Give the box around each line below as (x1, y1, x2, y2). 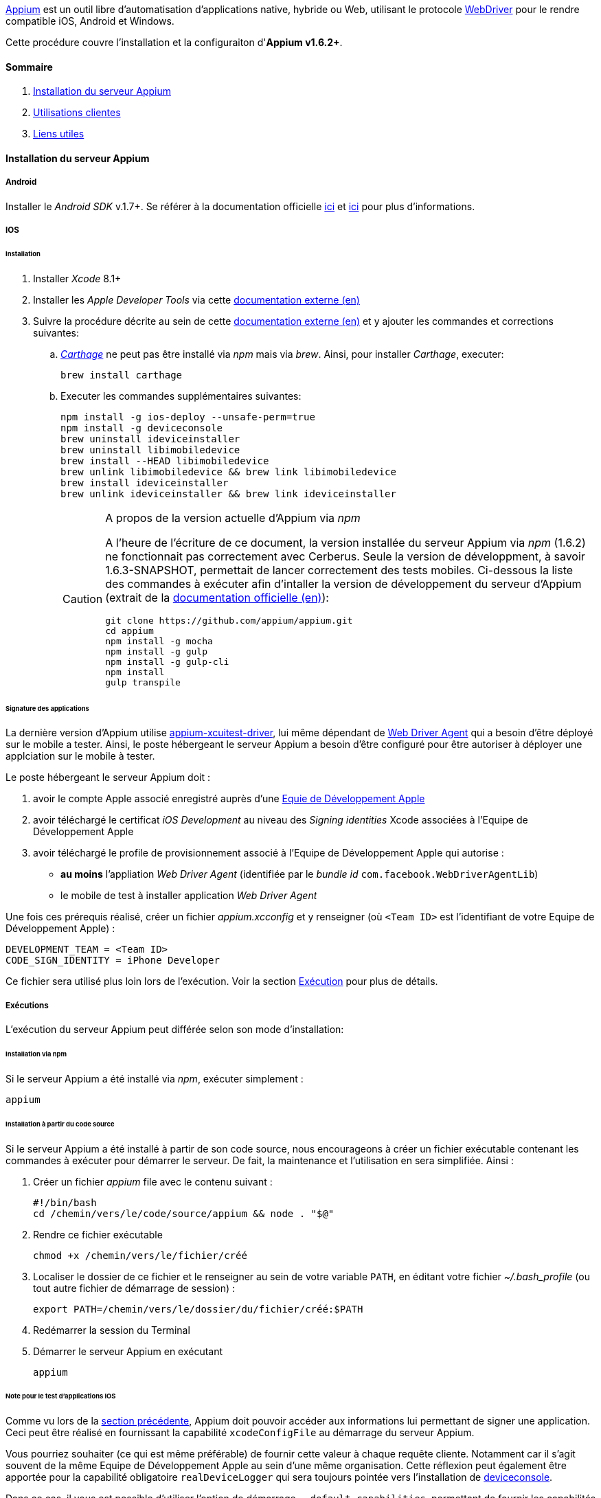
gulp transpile (105, 677, 181, 688)
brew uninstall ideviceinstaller (60, 433, 240, 444)
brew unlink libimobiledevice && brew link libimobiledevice (60, 466, 396, 477)
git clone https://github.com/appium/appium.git (105, 615, 353, 626)
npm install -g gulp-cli (105, 656, 229, 667)
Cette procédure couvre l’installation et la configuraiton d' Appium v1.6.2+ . (5, 36, 343, 48)
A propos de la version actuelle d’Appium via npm (105, 510, 361, 525)
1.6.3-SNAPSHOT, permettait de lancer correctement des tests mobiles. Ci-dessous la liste (105, 563, 574, 577)
